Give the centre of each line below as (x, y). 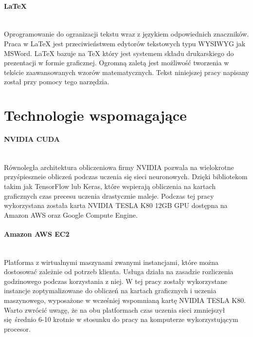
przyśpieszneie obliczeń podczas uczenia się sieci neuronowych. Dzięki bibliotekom (126, 177)
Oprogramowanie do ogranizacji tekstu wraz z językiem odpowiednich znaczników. (126, 34)
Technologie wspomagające (95, 115)
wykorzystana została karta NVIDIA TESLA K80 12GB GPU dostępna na (116, 205)
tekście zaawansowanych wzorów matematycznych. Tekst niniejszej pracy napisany (126, 72)
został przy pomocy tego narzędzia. (57, 82)
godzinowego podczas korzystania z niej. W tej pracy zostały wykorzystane (116, 281)
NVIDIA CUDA (32, 139)
